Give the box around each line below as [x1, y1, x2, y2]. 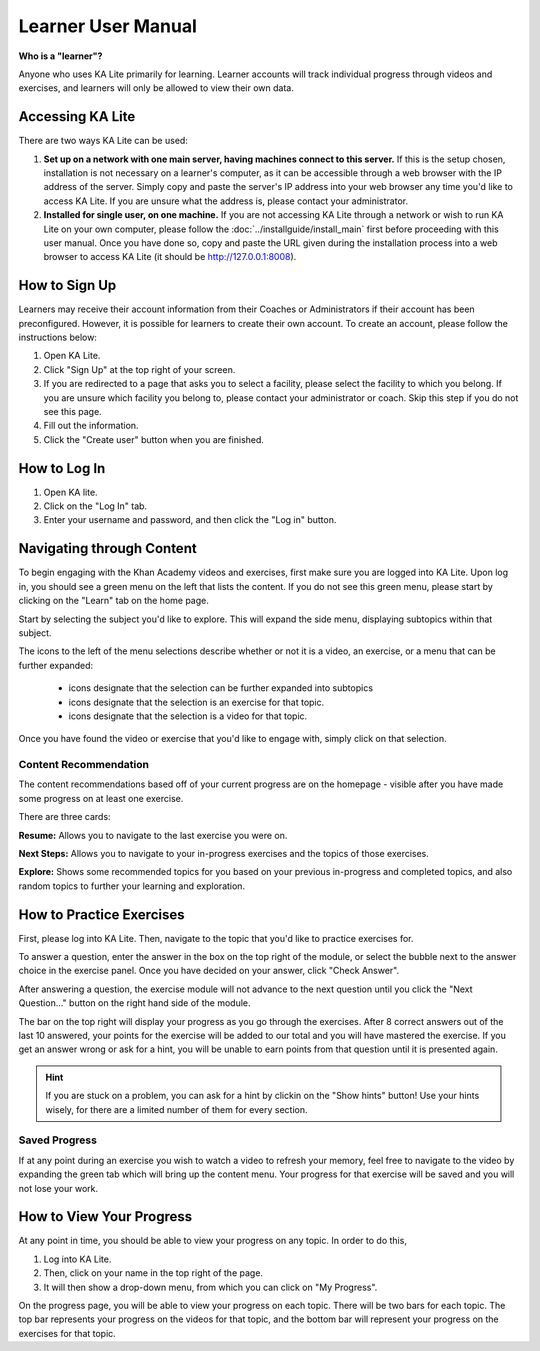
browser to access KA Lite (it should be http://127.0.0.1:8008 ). [43, 251, 297, 263]
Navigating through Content [18, 540, 197, 557]
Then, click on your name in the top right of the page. [43, 1267, 264, 1279]
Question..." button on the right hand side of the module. [18, 997, 251, 1009]
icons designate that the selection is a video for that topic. [68, 710, 308, 722]
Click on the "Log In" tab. [43, 500, 148, 512]
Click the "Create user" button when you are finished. [43, 433, 265, 445]
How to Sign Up [18, 277, 117, 294]
